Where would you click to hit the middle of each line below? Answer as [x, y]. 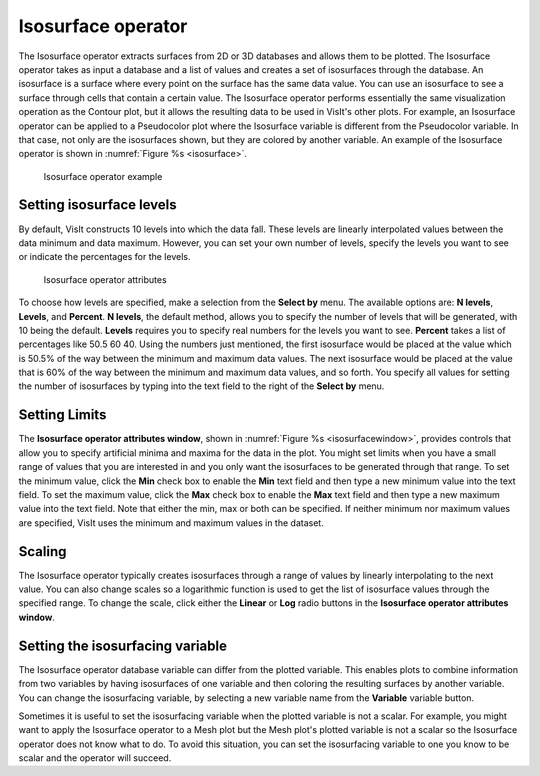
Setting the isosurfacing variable [122, 645]
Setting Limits [62, 415]
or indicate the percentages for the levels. [104, 257]
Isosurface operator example [103, 176]
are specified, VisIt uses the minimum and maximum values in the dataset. [171, 522]
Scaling [42, 551]
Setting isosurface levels [97, 205]
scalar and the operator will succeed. [95, 758]
